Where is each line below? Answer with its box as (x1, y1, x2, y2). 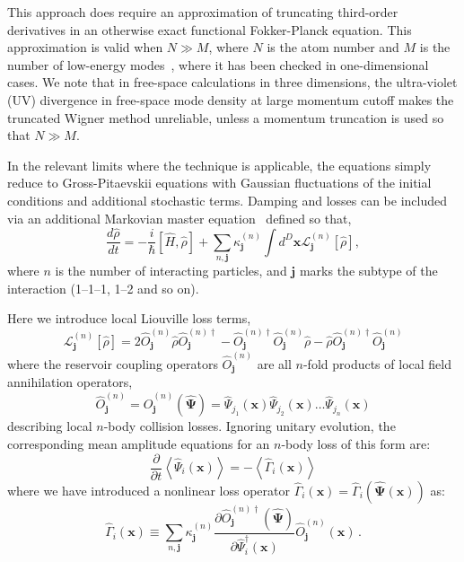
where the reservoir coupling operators (7, 354, 218, 373)
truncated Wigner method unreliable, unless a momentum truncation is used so (7, 108, 444, 127)
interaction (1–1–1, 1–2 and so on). (7, 278, 199, 297)
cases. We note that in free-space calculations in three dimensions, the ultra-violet (7, 73, 458, 92)
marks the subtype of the (299, 261, 438, 280)
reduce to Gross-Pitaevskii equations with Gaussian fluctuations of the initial (7, 173, 432, 192)
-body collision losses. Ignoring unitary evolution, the (103, 417, 396, 435)
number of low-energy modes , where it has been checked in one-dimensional (7, 55, 429, 74)
